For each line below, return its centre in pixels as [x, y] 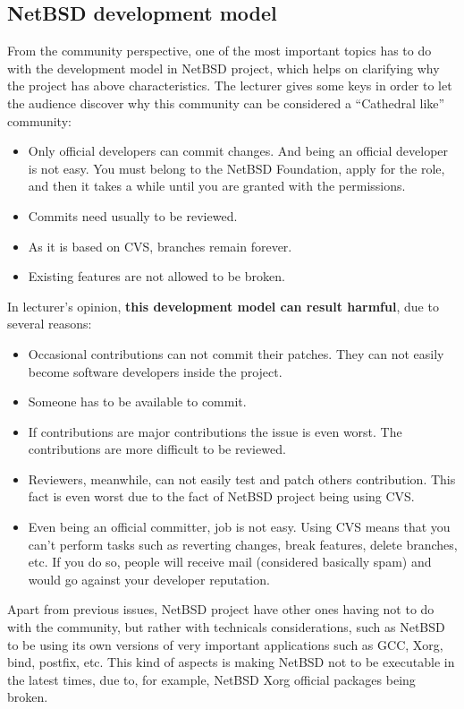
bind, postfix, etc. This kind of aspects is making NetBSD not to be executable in [231, 662]
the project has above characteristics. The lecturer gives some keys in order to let [230, 85]
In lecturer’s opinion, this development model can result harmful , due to [223, 306]
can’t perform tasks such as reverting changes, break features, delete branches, [243, 544]
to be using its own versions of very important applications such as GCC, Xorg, [225, 644]
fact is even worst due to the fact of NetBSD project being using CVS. [221, 496]
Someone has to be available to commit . [137, 401]
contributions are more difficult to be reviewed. [157, 449]
